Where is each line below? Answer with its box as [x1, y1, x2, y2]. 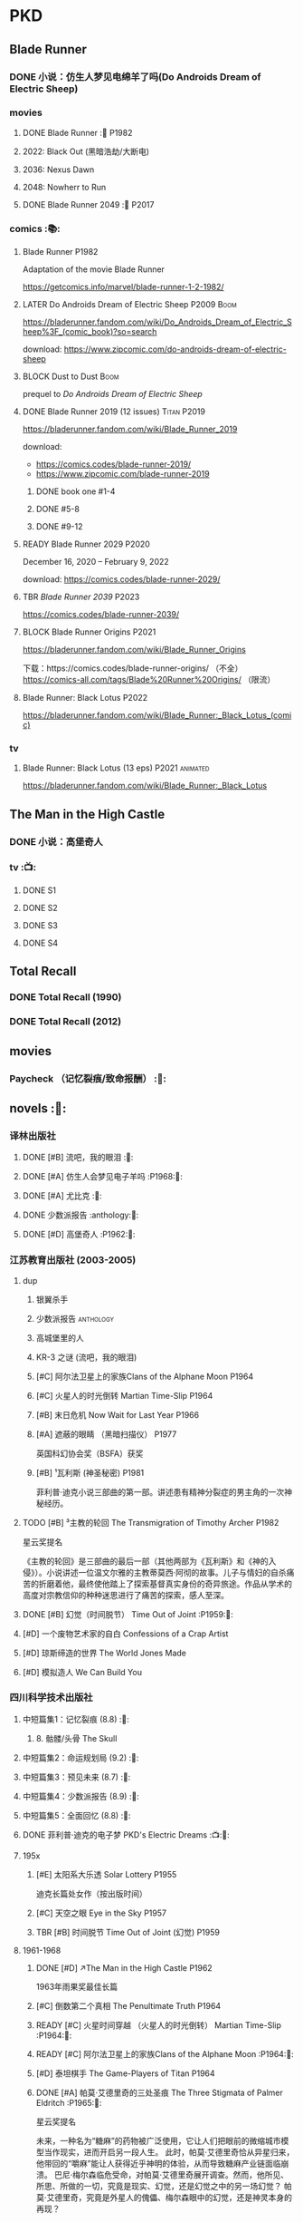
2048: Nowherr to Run [22, 181, 107, 192]
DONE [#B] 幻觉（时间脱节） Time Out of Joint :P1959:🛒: [22, 1608, 233, 1619]
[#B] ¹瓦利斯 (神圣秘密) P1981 [35, 1467, 145, 1478]
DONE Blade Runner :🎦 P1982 [22, 127, 133, 138]
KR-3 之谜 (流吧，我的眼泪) [35, 1352, 137, 1363]
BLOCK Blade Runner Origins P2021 [22, 626, 156, 637]
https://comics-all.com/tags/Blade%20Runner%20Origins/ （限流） [22, 674, 276, 685]
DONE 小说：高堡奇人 [9, 835, 104, 848]
